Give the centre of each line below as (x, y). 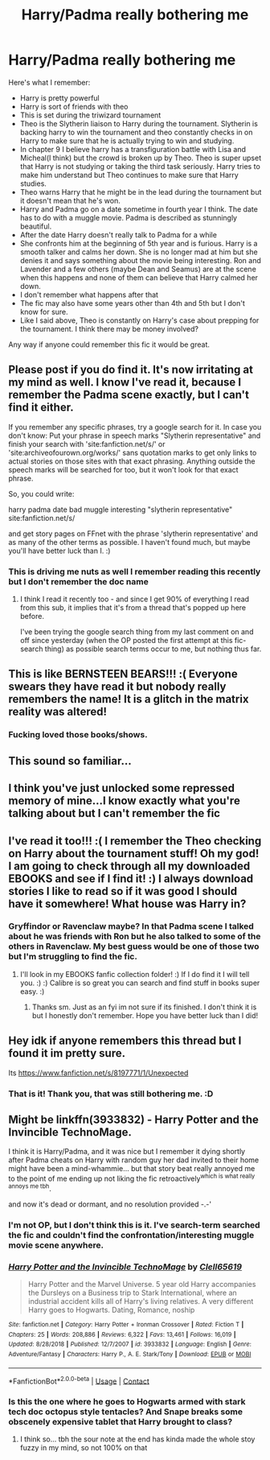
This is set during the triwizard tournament (90, 115)
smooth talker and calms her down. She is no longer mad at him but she (139, 252)
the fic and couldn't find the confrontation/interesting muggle (131, 1235)
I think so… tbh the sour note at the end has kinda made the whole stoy (137, 1439)
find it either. (41, 408)
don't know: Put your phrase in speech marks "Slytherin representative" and (135, 435)
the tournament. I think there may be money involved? (109, 328)
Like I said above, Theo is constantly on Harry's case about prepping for (139, 320)
